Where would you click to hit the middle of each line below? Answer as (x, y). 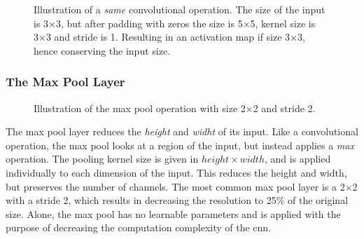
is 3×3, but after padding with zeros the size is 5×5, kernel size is (175, 23)
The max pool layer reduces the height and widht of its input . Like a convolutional (182, 131)
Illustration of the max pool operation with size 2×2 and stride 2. (175, 108)
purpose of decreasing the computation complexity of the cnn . (139, 227)
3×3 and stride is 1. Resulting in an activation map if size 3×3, (169, 37)
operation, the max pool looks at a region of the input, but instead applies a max (180, 145)
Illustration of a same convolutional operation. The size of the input (180, 9)
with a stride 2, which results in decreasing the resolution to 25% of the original (177, 200)
